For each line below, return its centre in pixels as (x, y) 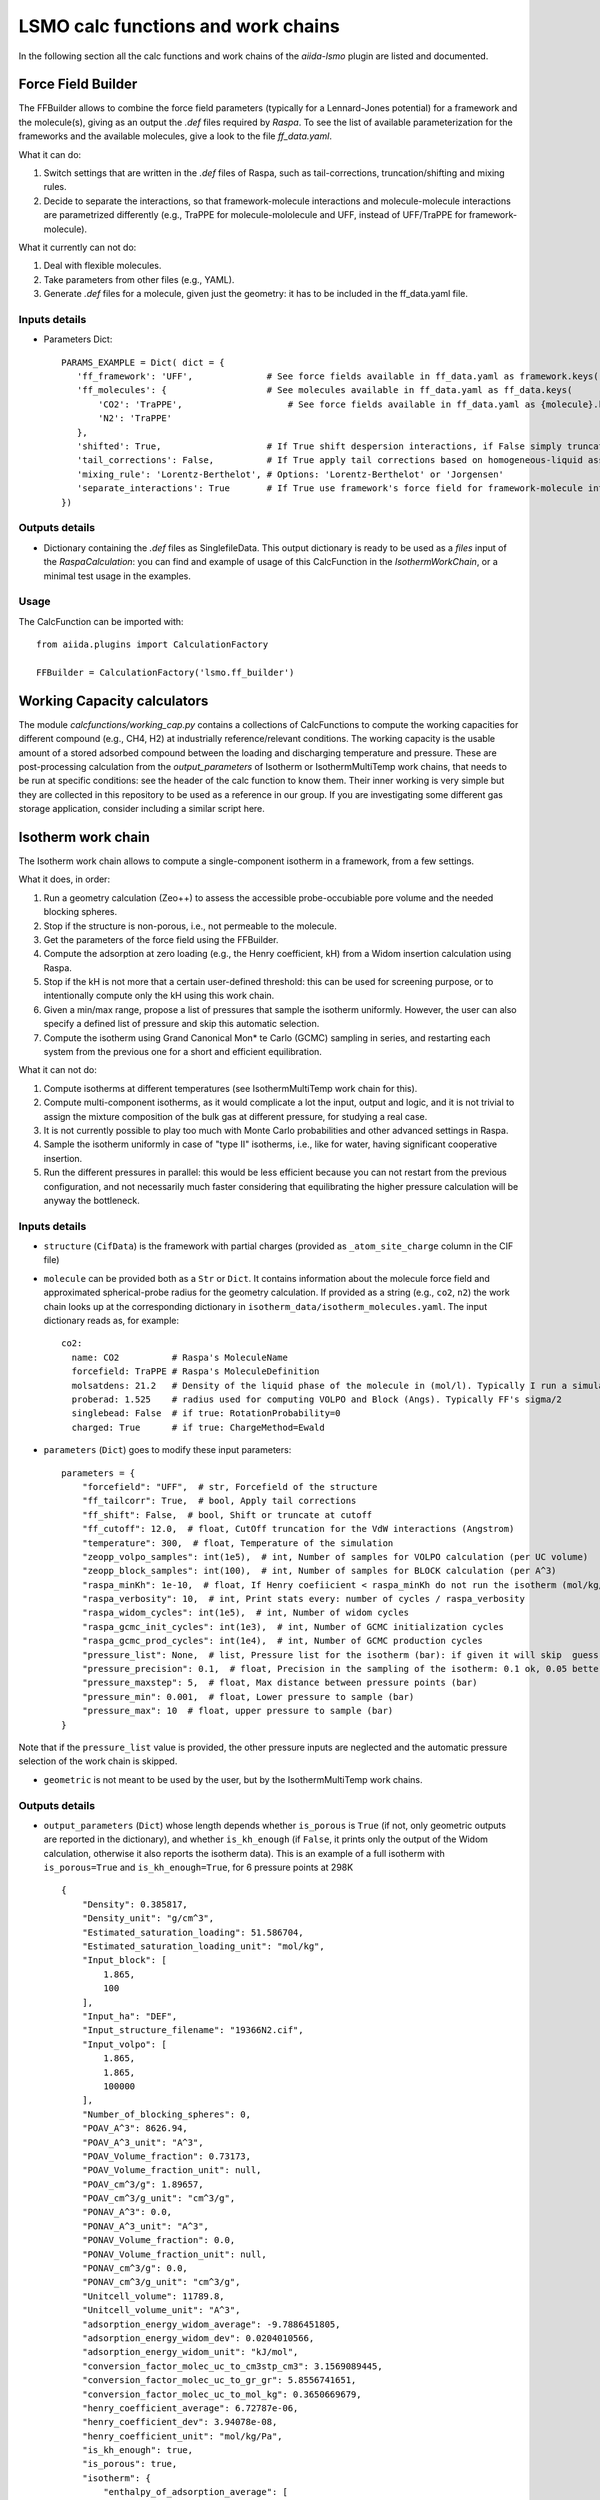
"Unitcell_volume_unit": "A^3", (161, 2310)
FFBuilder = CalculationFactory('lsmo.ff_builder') (165, 672)
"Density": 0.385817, (135, 1904)
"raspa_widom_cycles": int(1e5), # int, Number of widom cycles (245, 1613)
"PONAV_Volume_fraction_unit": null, (174, 2254)
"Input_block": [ (124, 1960)
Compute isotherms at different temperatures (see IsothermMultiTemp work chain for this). (230, 1088)
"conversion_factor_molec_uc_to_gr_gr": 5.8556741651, (219, 2380)
